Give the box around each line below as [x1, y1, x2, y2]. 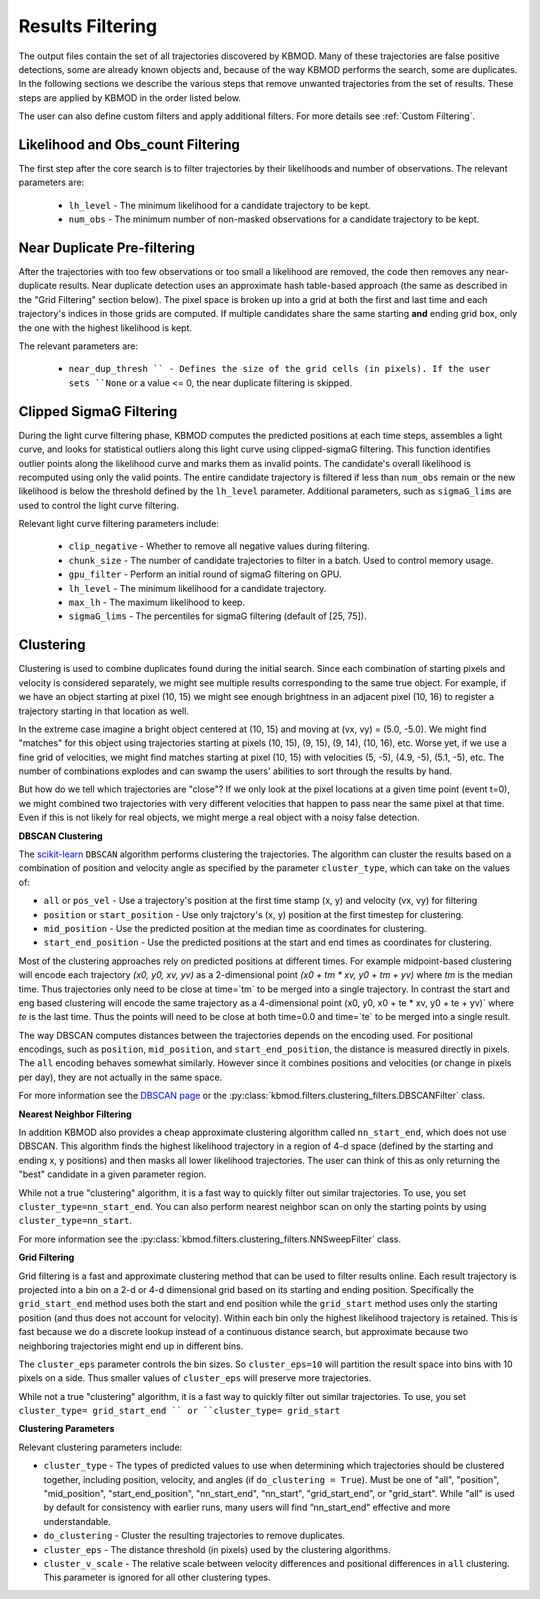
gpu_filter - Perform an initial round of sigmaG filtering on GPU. [68, 568, 342, 580]
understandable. [43, 1515, 112, 1527]
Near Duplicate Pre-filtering [18, 240, 195, 256]
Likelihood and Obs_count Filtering [18, 136, 240, 153]
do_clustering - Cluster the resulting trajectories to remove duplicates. [43, 1530, 345, 1542]
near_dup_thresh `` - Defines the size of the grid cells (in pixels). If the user [68, 363, 491, 375]
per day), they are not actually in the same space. [18, 1071, 223, 1083]
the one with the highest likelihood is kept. [18, 321, 193, 334]
